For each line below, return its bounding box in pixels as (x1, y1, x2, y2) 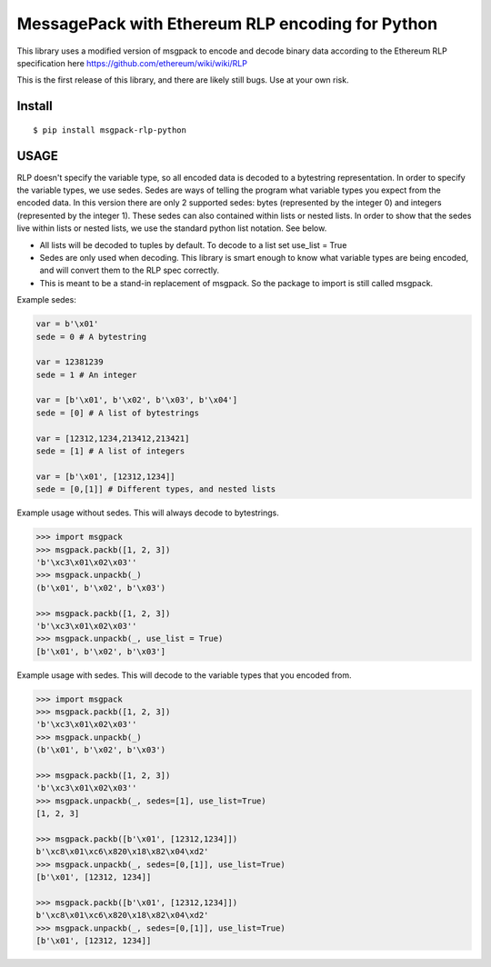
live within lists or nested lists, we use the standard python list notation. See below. (16, 223, 327, 234)
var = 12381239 (35, 357, 104, 367)
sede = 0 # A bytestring (35, 332, 147, 342)
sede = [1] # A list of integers (35, 446, 185, 456)
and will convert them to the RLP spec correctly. (39, 264, 220, 276)
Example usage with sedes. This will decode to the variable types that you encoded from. (16, 669, 352, 681)
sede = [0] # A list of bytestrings (35, 407, 200, 418)
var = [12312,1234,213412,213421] (35, 433, 190, 444)
